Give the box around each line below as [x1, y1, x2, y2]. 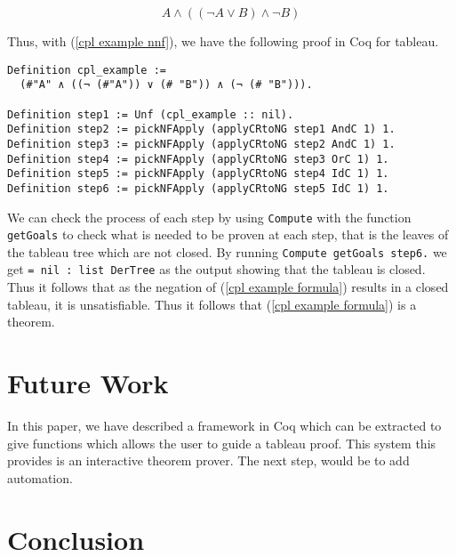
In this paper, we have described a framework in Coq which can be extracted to [7, 416, 442, 435]
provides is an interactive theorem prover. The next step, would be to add [7, 451, 410, 470]
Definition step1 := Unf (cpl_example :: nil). [7, 108, 294, 121]
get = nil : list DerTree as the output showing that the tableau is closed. [7, 260, 426, 278]
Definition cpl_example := [7, 63, 166, 77]
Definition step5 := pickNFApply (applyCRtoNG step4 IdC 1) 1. [7, 167, 389, 181]
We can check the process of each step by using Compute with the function [7, 207, 412, 226]
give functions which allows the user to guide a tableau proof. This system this [7, 433, 436, 452]
